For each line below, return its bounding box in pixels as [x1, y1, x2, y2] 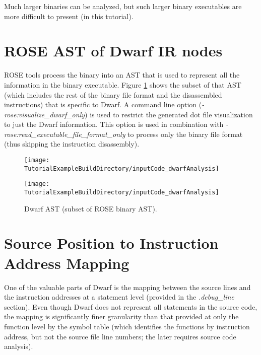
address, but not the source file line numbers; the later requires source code [4, 331, 236, 341]
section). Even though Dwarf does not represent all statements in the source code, [4, 301, 257, 312]
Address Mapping [4, 252, 129, 273]
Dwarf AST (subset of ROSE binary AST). [24, 203, 157, 214]
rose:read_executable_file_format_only [4, 128, 125, 139]
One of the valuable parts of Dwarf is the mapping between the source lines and [4, 281, 251, 292]
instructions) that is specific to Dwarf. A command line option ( [4, 99, 202, 110]
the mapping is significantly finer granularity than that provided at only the [4, 311, 239, 322]
